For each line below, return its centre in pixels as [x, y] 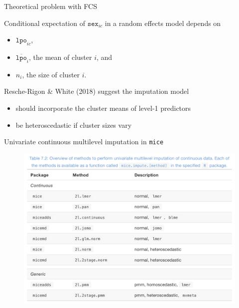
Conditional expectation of [45, 23]
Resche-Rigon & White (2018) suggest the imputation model [97, 91]
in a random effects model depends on [163, 23]
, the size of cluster [51, 74]
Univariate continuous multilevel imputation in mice [84, 142]
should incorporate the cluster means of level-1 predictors [103, 108]
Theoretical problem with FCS [51, 6]
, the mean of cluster [60, 57]
